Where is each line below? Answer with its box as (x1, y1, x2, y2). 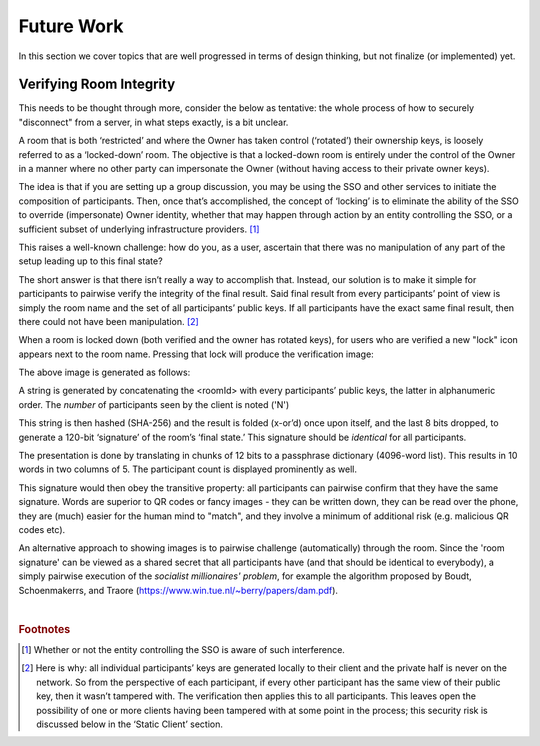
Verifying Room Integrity (18, 76, 176, 93)
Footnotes (18, 622, 71, 636)
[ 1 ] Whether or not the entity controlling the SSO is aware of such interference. (21, 644, 345, 655)
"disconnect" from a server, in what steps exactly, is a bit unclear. (18, 116, 289, 128)
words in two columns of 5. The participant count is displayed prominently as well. (18, 463, 357, 475)
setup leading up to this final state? (18, 255, 164, 267)
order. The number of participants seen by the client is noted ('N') (18, 398, 290, 410)
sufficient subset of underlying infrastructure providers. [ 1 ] (18, 223, 260, 235)
